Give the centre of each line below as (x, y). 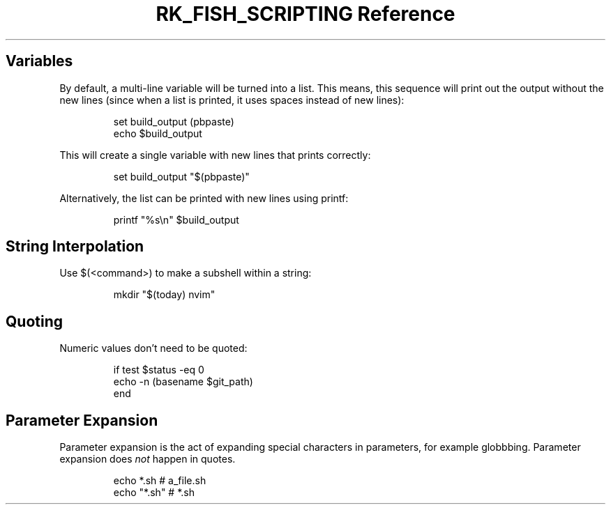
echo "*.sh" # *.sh (154, 493)
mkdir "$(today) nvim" (164, 295)
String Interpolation (75, 247)
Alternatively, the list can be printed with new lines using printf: (204, 198)
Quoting (34, 321)
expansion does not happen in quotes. (148, 459)
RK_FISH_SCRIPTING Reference (305, 14)
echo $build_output (158, 133)
